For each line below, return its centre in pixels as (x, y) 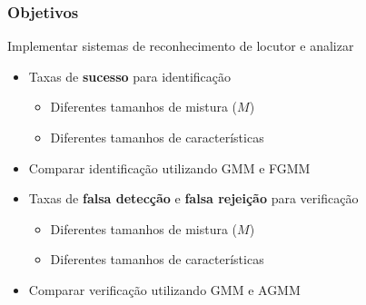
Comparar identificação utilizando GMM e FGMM (169, 167)
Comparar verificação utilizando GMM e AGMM (164, 289)
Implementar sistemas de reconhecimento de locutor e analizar (181, 46)
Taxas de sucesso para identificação (130, 76)
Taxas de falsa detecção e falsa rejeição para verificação (193, 198)
